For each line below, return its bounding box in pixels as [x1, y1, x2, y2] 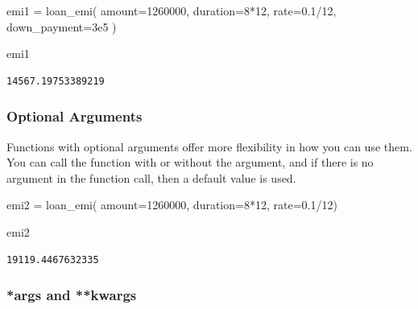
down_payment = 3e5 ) [6, 18, 117, 35]
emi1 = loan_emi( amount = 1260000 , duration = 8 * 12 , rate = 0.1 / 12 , [6, 2, 337, 19]
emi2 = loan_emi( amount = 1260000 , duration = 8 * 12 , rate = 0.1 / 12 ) [6, 196, 337, 213]
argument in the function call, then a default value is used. [6, 169, 296, 186]
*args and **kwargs [6, 285, 137, 305]
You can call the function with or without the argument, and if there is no [6, 154, 374, 171]
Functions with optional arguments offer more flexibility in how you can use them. [6, 138, 412, 154]
